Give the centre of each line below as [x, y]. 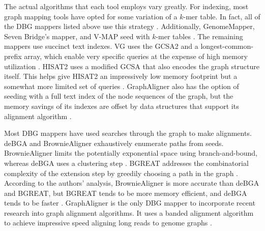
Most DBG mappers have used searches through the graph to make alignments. [128, 133]
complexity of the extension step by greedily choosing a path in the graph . [121, 173]
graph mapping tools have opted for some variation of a [91, 16]
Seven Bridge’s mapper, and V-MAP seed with [77, 36]
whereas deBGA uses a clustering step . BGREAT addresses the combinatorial [126, 163]
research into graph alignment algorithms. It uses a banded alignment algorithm [129, 212]
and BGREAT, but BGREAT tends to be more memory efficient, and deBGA [126, 193]
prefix [13, 56]
